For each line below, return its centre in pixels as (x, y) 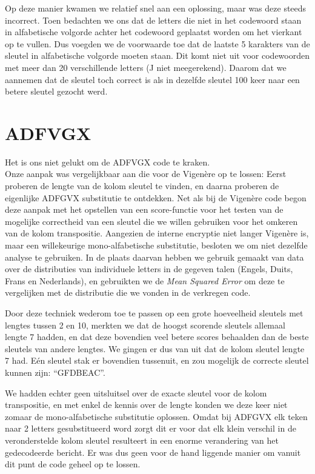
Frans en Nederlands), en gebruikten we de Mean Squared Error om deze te (145, 280)
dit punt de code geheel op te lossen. (73, 464)
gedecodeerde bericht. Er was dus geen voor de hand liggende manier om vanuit (153, 452)
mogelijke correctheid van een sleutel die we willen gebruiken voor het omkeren (151, 221)
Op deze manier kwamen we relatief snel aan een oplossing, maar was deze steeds (156, 8)
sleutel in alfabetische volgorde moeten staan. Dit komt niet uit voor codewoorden (157, 55)
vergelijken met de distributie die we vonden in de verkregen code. (128, 292)
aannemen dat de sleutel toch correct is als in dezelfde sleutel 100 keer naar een (152, 79)
